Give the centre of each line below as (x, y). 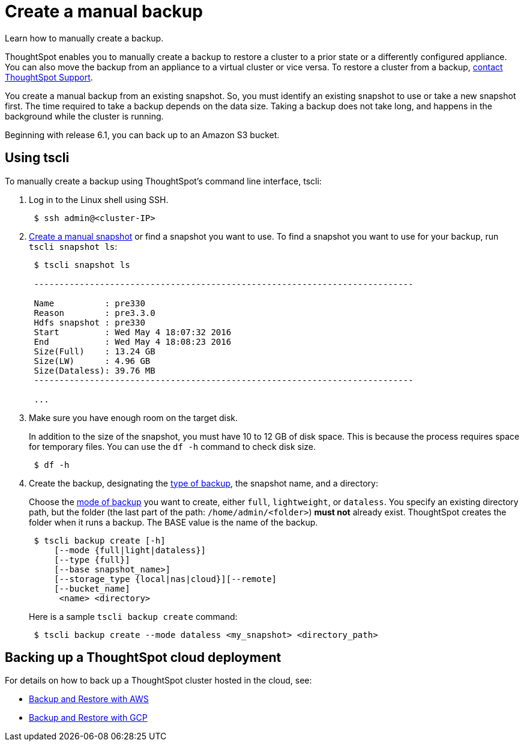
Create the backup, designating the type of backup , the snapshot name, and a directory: (203, 483)
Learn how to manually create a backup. (84, 38)
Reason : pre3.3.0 (95, 313)
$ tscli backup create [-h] (100, 540)
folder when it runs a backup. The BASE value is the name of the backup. (173, 522)
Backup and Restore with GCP (88, 718)
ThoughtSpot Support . (49, 77)
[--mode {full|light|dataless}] (130, 550)
